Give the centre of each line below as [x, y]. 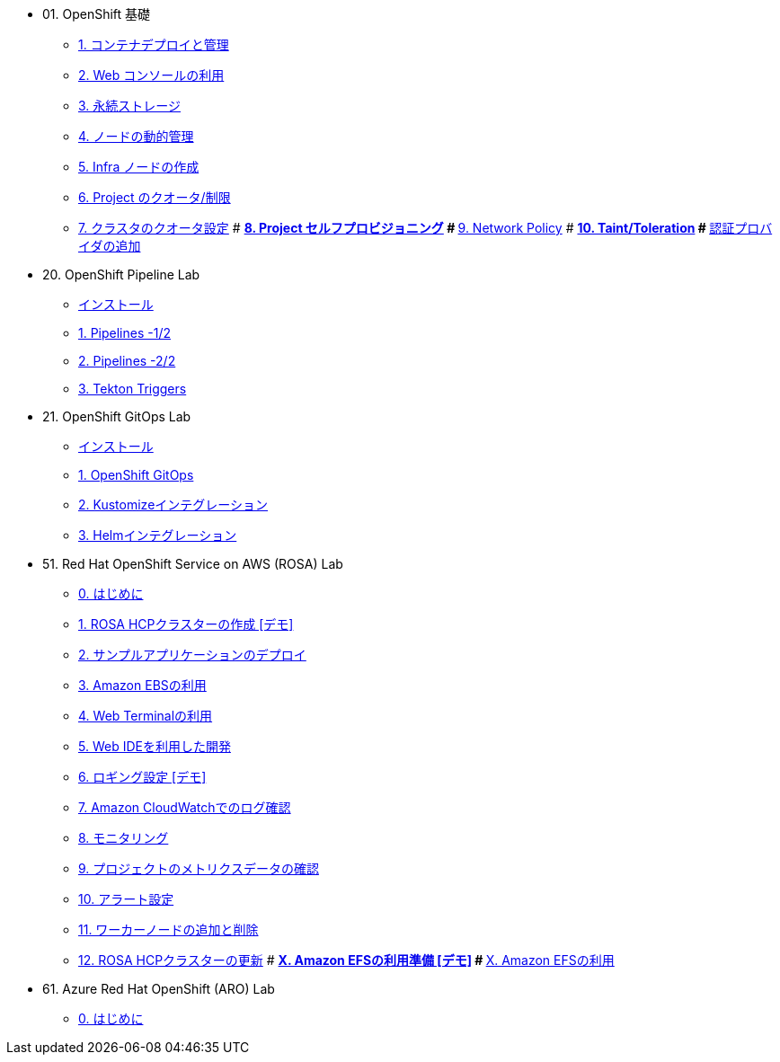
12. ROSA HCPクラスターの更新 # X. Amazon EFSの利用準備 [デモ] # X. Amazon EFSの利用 [346, 960]
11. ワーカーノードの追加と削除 [168, 929]
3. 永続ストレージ [130, 106]
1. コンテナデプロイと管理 [154, 44]
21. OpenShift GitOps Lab [117, 416]
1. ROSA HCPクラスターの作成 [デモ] [186, 624]
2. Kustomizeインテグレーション [173, 504]
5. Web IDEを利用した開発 [155, 746]
